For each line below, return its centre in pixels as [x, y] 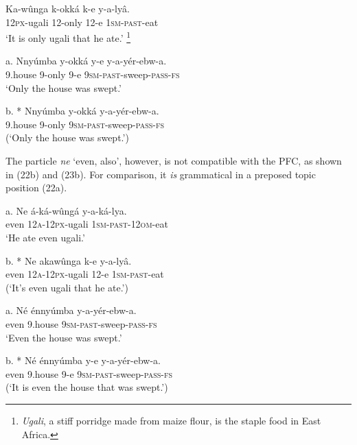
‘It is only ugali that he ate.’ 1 [68, 37]
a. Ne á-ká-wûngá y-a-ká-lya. [66, 210]
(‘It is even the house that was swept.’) [87, 387]
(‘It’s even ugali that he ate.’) [67, 287]
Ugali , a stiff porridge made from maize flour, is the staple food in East [171, 420]
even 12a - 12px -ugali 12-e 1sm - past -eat [85, 274]
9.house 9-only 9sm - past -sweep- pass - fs [85, 124]
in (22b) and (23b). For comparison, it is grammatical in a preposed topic [161, 174]
